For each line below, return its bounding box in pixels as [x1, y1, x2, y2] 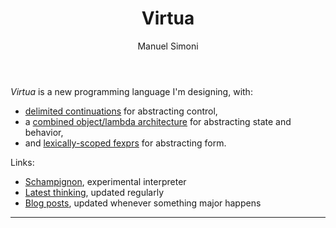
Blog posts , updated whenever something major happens [24, 197, 262, 209]
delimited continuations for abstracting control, [24, 105, 218, 117]
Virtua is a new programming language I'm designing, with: [10, 85, 253, 97]
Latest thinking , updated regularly [24, 186, 165, 198]
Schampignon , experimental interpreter [24, 175, 187, 187]
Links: [10, 156, 35, 168]
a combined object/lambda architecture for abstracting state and [24, 115, 292, 127]
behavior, [24, 126, 64, 138]
